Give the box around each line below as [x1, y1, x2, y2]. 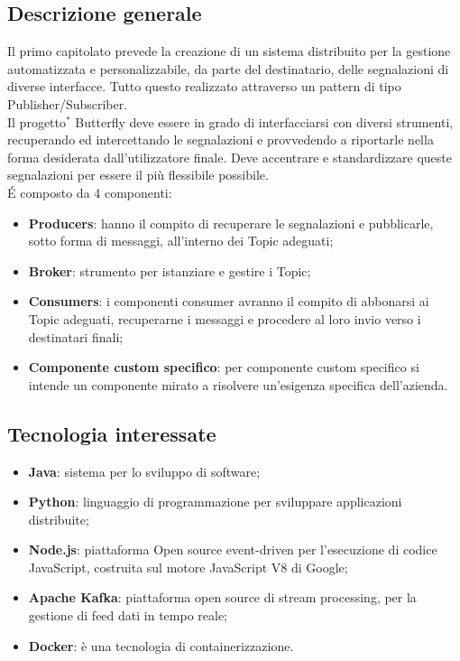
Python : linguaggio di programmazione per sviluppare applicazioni [28, 492, 402, 511]
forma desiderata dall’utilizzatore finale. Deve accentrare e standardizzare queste [7, 147, 453, 166]
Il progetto [7, 112, 66, 131]
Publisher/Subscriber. [7, 94, 128, 113]
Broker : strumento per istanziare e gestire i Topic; [28, 261, 311, 280]
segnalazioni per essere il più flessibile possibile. [7, 165, 269, 184]
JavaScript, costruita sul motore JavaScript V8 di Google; [28, 557, 348, 576]
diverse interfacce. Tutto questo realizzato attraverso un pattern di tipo [7, 77, 401, 96]
